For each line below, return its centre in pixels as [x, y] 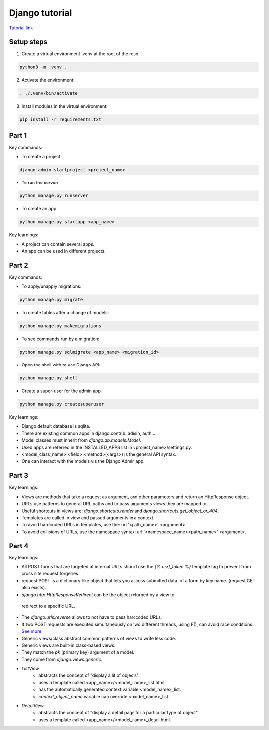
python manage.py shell [49, 378]
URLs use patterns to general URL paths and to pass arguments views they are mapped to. [115, 504]
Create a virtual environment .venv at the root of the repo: [81, 54]
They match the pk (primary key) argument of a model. [78, 652]
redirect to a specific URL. [48, 606]
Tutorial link [21, 28]
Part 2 [19, 265]
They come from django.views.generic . [62, 659]
